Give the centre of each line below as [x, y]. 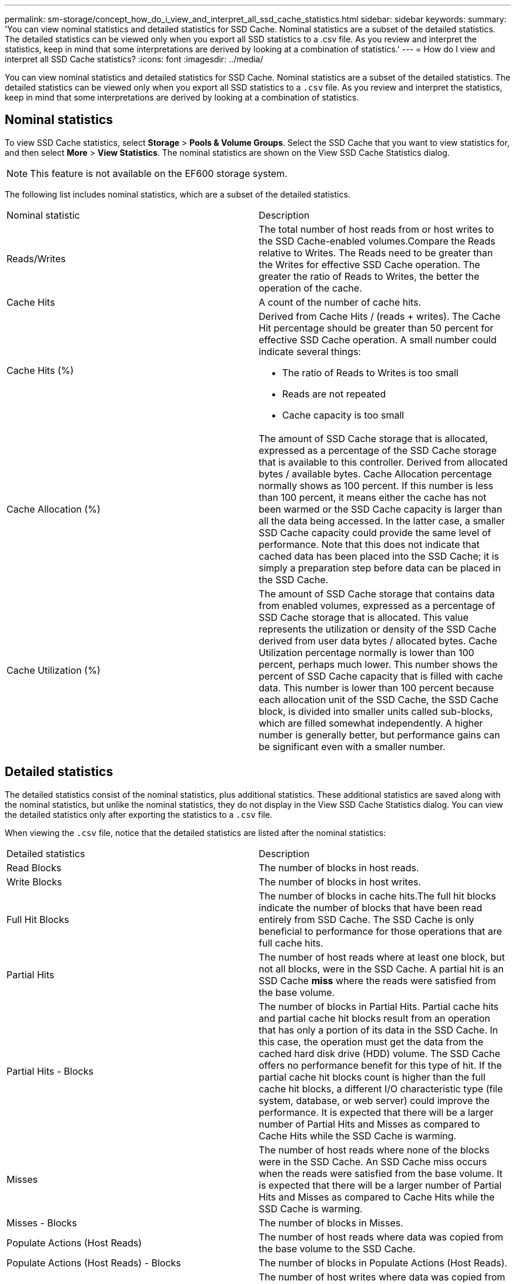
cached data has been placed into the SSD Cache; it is [379, 556]
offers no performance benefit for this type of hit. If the [380, 1065]
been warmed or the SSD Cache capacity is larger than [381, 509]
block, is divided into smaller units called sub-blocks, [376, 711]
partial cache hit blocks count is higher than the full [372, 1077]
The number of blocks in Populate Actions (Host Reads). [383, 1263]
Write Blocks [34, 882]
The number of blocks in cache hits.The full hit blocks [377, 896]
